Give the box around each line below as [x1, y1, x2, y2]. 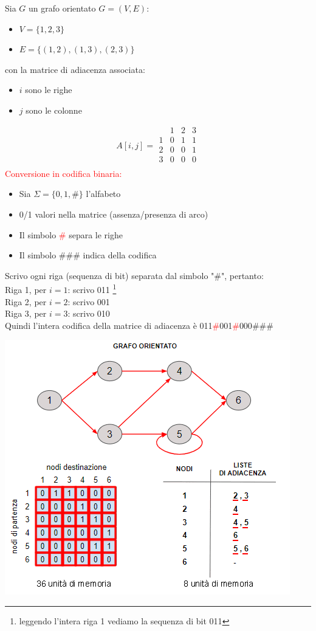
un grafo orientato [29, 2, 96, 14]
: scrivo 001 [67, 295, 110, 308]
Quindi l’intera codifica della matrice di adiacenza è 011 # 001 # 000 [5, 319, 252, 331]
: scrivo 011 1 [67, 281, 117, 295]
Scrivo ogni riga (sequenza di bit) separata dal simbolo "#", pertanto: [5, 269, 264, 281]
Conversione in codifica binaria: [5, 167, 122, 179]
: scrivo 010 [67, 307, 110, 320]
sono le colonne [26, 103, 82, 116]
